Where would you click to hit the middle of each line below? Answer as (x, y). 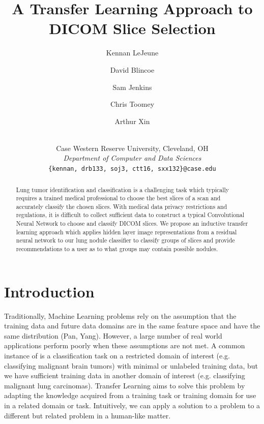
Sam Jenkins (132, 87)
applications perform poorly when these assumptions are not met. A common (125, 345)
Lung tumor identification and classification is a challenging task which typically (123, 189)
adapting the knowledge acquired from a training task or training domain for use (130, 395)
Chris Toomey (132, 104)
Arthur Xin (132, 121)
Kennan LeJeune (132, 53)
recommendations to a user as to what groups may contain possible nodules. (117, 249)
